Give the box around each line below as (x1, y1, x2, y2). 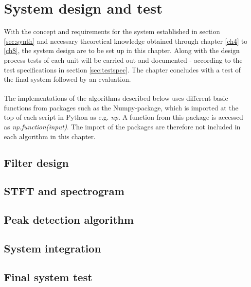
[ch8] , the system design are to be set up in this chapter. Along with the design (4, 45, 240, 55)
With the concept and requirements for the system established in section (4, 26, 220, 36)
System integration (4, 240, 101, 255)
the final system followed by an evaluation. (4, 74, 131, 84)
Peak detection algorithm (4, 212, 134, 227)
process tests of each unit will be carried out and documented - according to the (4, 54, 243, 65)
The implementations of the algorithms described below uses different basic (4, 93, 228, 103)
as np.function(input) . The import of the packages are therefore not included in (4, 122, 241, 132)
